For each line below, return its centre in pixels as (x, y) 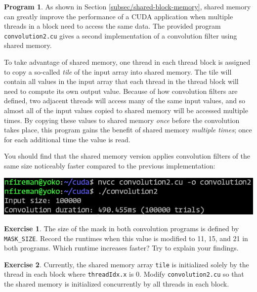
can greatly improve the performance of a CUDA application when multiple (119, 16)
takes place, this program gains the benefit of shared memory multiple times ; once (128, 130)
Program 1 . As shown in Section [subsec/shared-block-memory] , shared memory (128, 6)
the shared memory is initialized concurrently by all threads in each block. (117, 284)
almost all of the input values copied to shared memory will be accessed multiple (126, 110)
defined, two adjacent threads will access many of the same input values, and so (125, 101)
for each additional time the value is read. (67, 139)
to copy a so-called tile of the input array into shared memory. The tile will (118, 71)
